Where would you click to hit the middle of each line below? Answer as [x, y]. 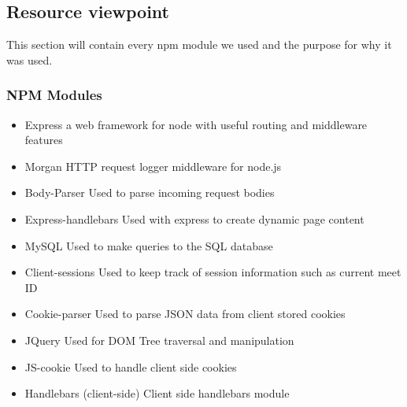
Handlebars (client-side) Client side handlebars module [157, 393]
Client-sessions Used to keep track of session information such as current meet [213, 272]
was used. [30, 59]
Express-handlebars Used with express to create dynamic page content [194, 218]
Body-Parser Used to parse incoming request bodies [150, 192]
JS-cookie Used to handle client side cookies [131, 366]
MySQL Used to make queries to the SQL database [149, 245]
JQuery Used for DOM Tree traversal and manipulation [159, 340]
